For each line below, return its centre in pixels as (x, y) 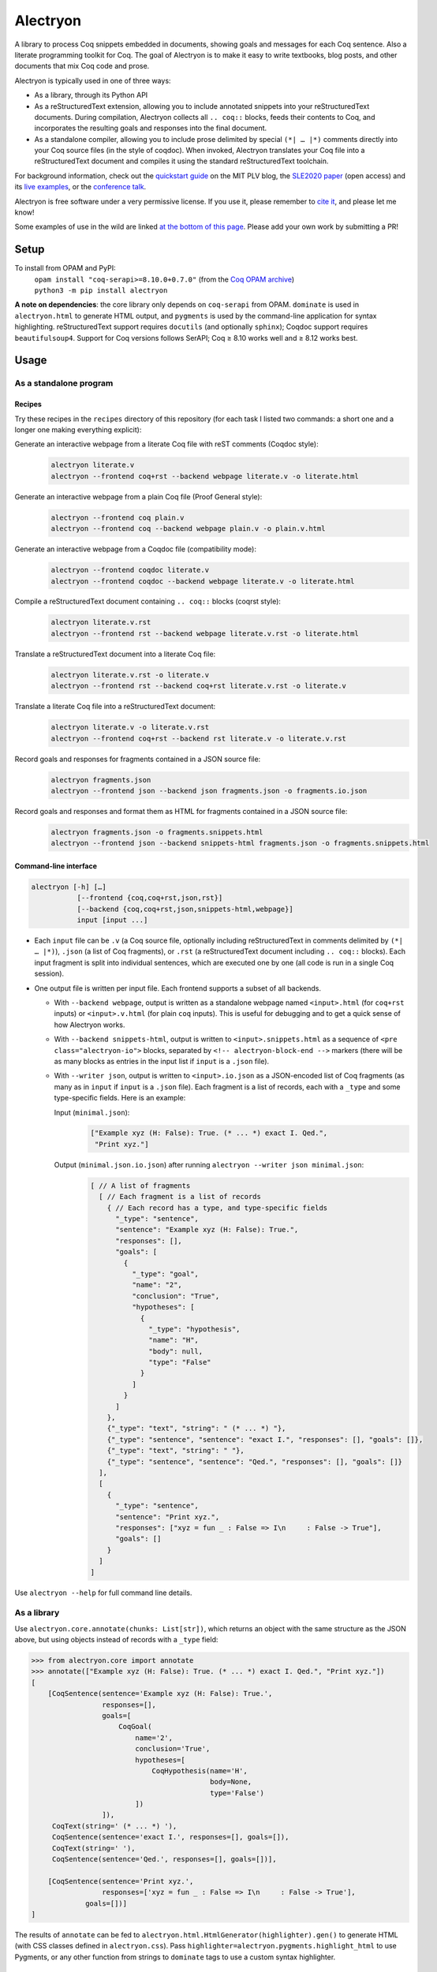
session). (49, 973)
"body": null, (176, 1351)
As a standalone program (64, 383)
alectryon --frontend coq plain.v (118, 517)
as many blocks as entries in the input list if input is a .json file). (162, 1061)
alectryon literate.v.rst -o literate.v (130, 675)
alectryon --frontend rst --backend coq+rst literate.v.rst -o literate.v (199, 686)
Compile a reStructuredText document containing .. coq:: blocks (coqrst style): (148, 601)
